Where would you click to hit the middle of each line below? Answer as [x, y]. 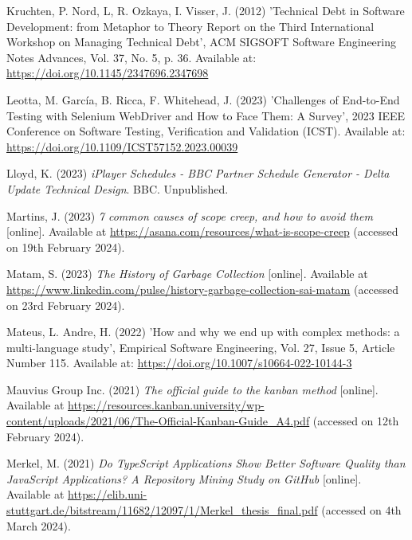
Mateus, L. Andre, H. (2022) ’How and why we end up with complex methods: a [203, 332]
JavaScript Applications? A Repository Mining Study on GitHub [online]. [184, 478]
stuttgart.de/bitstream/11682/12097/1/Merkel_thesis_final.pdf [162, 510]
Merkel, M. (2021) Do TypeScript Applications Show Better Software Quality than [206, 463]
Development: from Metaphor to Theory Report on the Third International [190, 26]
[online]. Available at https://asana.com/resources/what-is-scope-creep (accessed [202, 231]
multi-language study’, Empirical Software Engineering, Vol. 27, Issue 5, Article [201, 347]
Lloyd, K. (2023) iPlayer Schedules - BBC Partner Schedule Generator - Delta [198, 173]
